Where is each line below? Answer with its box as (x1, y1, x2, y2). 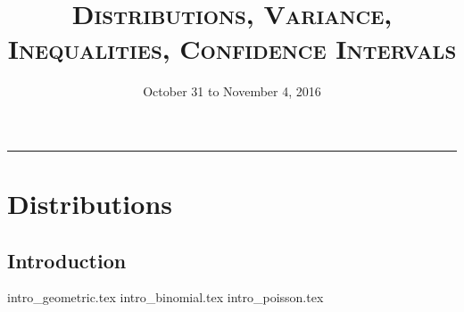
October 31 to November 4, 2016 (143, 82, 321, 101)
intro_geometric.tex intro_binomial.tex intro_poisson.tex (7, 288, 324, 307)
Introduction (7, 246, 127, 274)
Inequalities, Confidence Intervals (7, 30, 457, 67)
